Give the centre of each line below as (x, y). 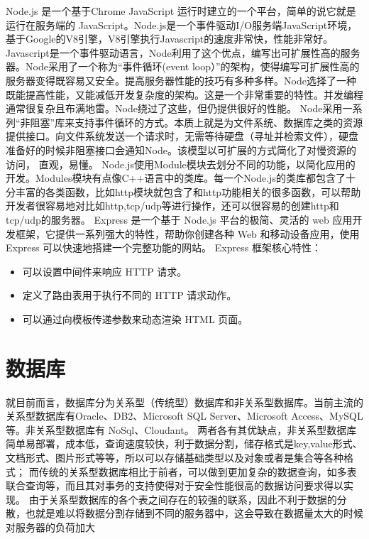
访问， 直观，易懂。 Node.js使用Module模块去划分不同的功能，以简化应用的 (181, 164)
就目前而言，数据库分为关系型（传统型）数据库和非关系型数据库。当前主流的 (184, 402)
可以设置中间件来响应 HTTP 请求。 (105, 271)
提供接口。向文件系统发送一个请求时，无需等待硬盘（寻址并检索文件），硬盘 (182, 136)
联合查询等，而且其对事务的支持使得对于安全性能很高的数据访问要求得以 (175, 485)
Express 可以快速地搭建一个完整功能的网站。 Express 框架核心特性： (164, 247)
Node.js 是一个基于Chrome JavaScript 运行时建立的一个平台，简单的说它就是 (181, 11)
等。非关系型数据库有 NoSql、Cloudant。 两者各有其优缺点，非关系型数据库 (181, 429)
